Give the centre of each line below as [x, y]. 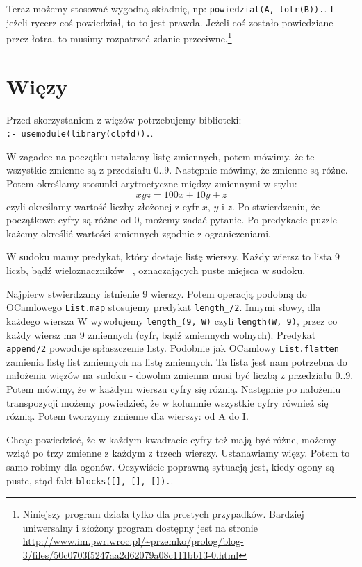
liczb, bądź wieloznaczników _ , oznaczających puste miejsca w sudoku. [156, 270]
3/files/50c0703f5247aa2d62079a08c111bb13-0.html [131, 555]
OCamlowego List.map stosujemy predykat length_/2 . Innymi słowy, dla [164, 307]
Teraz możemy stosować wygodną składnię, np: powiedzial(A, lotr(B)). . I [170, 8]
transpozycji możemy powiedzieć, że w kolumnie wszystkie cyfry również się [167, 402]
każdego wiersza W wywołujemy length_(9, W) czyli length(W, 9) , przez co [172, 320]
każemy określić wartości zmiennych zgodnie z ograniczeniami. [139, 233]
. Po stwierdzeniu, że [276, 206]
